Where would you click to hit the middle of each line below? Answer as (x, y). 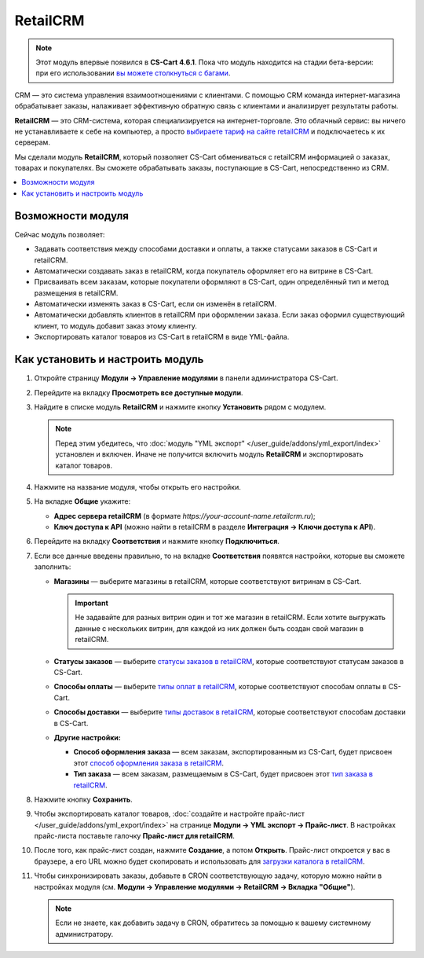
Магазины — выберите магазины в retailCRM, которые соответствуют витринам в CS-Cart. (207, 581)
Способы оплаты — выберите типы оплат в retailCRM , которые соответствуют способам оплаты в (220, 687)
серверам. (33, 142)
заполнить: (53, 567)
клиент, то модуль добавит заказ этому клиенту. (116, 325)
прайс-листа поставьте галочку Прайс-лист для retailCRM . (135, 836)
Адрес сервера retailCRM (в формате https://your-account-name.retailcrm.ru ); (185, 516)
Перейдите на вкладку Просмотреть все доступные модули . (139, 392)
